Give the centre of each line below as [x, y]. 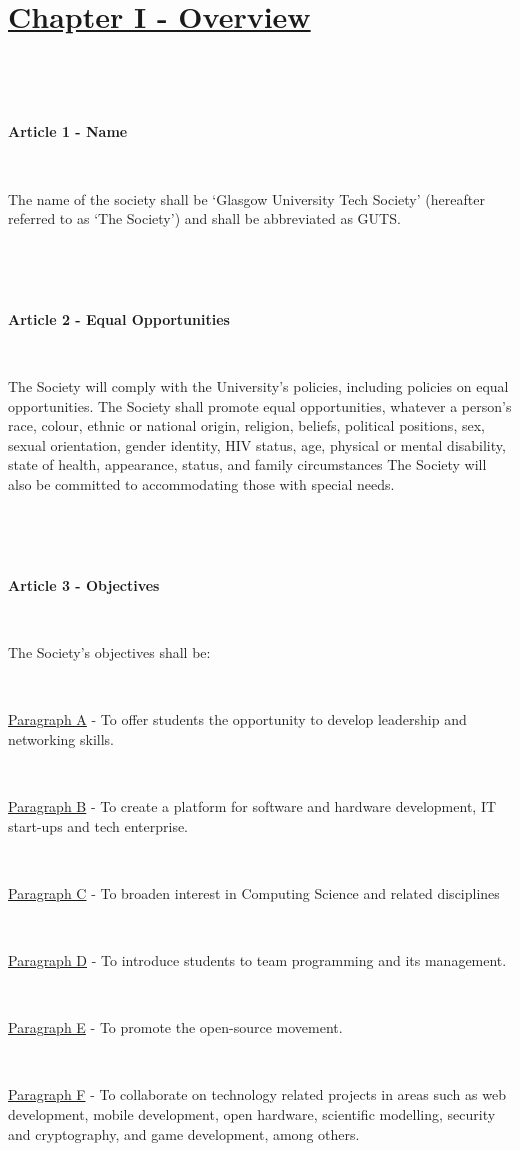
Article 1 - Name [68, 131]
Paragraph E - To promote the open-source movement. [175, 1027]
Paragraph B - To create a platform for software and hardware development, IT [252, 805]
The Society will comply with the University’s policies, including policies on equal [258, 386]
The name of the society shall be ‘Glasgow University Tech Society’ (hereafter [246, 198]
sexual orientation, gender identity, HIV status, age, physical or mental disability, [257, 444]
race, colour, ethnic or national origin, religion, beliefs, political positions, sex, [246, 425]
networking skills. [61, 738]
